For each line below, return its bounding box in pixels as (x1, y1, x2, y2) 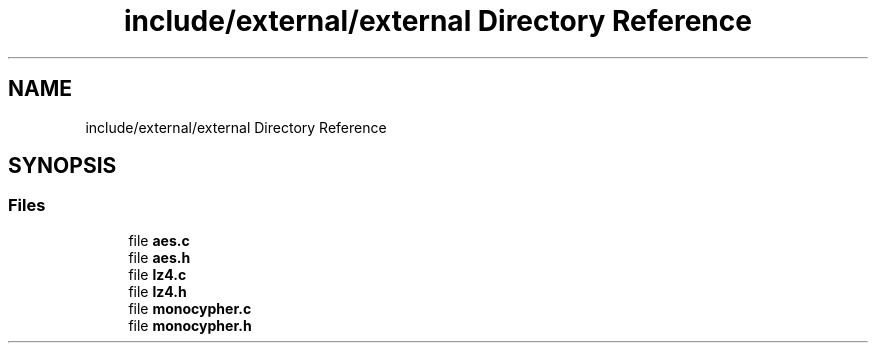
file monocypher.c (128, 299, 252, 317)
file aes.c (128, 231, 190, 249)
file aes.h (128, 248, 191, 266)
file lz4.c (128, 265, 187, 283)
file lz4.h (128, 282, 187, 300)
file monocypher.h (128, 316, 252, 334)
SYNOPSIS (8, 153, 117, 179)
